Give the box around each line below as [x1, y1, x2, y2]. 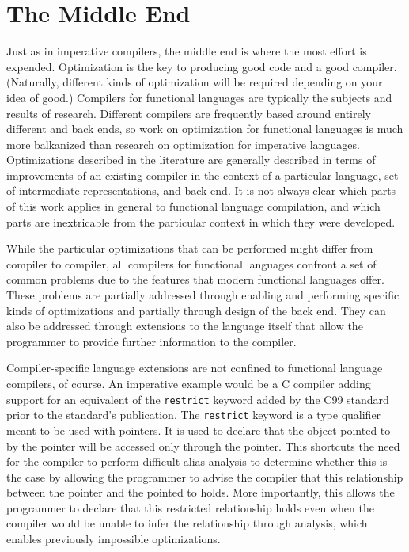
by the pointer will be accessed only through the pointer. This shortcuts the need [6, 437, 400, 454]
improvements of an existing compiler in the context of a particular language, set [6, 166, 399, 183]
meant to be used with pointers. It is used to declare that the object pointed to [6, 421, 391, 438]
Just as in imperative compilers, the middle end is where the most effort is [6, 43, 367, 59]
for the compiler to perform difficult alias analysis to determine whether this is [6, 453, 388, 470]
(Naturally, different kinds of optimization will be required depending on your [6, 74, 383, 90]
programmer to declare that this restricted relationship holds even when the [6, 499, 374, 516]
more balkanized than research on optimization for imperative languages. [6, 135, 360, 152]
